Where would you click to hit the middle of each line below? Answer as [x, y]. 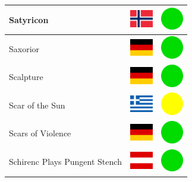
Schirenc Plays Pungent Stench [65, 162]
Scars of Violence [40, 133]
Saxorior [24, 48]
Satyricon [29, 19]
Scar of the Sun [37, 105]
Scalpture [26, 77]
